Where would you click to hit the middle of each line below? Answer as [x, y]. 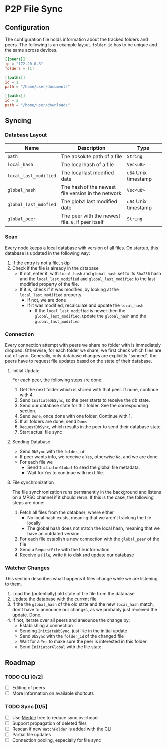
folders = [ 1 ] [20, 68]
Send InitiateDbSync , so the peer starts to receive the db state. [85, 400]
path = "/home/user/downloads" [38, 105]
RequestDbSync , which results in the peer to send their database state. [91, 427]
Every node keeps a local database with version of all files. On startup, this [82, 248]
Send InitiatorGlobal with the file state [61, 647]
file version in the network [91, 193]
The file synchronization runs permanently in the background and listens [87, 492]
